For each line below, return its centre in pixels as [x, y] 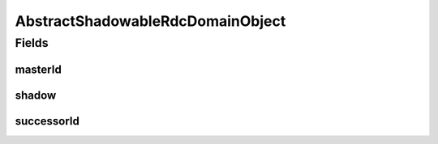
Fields [32, 43]
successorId [47, 121]
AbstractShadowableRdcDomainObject [150, 21]
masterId [39, 69]
